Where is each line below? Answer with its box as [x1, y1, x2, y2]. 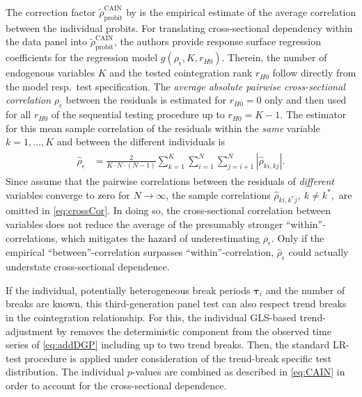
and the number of [265, 282, 345, 297]
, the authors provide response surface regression [113, 34, 321, 49]
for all [6, 107, 31, 122]
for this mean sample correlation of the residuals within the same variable [6, 120, 320, 135]
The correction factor [6, 5, 96, 19]
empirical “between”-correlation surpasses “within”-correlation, [6, 245, 274, 259]
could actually [288, 245, 349, 259]
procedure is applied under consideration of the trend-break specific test [24, 350, 332, 365]
